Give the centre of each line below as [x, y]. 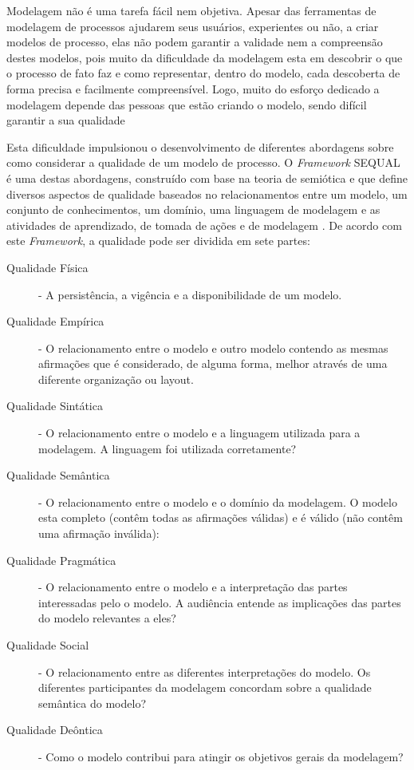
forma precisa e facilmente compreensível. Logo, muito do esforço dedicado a [193, 88]
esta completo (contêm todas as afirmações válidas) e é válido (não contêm [221, 517]
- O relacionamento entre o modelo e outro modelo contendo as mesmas [213, 347]
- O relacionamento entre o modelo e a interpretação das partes [193, 587]
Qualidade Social [48, 645]
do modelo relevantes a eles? [107, 618]
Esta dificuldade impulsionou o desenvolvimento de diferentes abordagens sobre [200, 146]
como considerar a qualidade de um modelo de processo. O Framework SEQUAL [203, 162]
